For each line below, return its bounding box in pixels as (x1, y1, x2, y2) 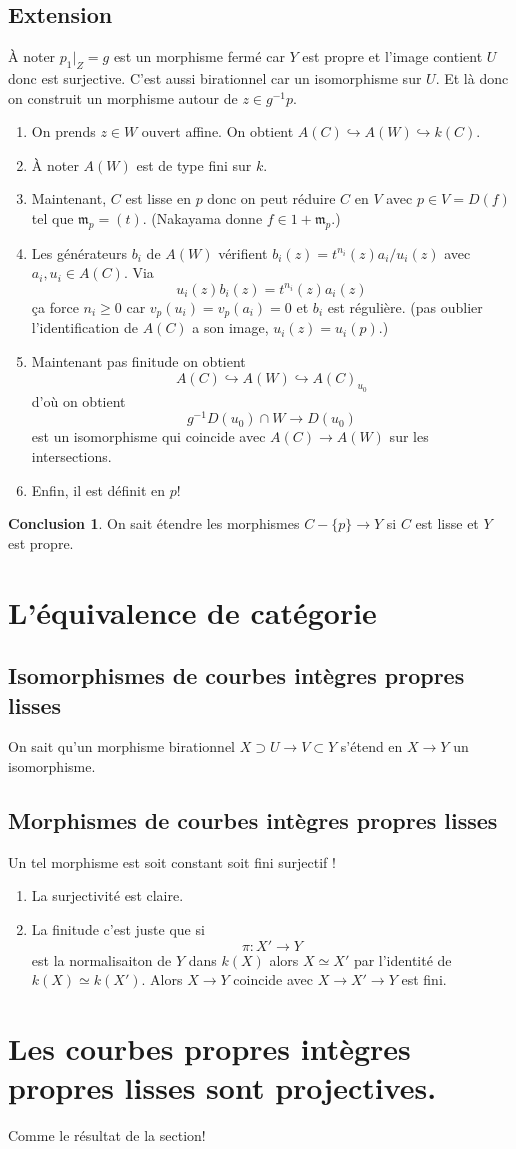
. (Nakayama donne (142, 207, 263, 228)
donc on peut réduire (207, 188, 336, 209)
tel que (31, 207, 74, 228)
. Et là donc (435, 68, 509, 88)
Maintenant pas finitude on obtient (31, 351, 246, 371)
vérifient (218, 242, 268, 263)
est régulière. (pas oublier (327, 296, 483, 317)
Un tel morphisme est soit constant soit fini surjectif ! (8, 851, 336, 872)
